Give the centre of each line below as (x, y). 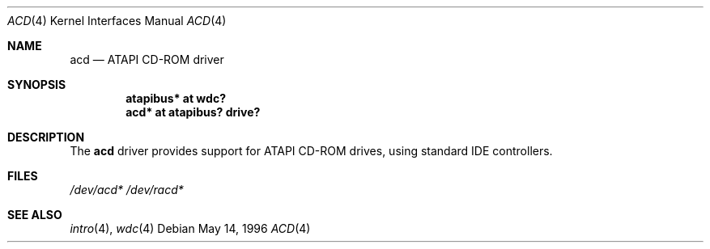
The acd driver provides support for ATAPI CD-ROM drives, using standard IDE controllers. (311, 151)
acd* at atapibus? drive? (193, 112)
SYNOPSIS (37, 84)
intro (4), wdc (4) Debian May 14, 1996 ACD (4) (190, 228)
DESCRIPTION (46, 137)
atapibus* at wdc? (176, 98)
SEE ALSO (35, 215)
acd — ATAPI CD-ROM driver (147, 59)
